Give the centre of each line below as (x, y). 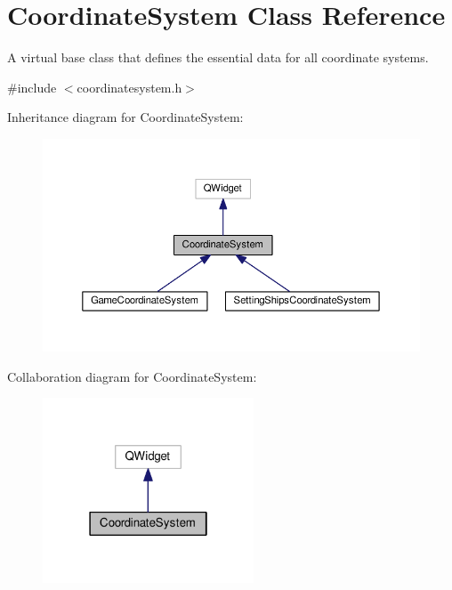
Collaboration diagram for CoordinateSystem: (132, 376)
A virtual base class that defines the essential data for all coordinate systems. (218, 57)
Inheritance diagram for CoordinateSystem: (125, 117)
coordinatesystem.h (129, 87)
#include (32, 87)
